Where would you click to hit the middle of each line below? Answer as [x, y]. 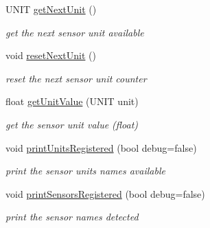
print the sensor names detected [72, 217]
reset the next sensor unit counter [76, 78]
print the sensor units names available [85, 171]
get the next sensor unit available [75, 32]
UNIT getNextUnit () [51, 9]
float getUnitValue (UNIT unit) [72, 101]
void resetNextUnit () [51, 55]
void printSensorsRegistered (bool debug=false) [105, 193]
